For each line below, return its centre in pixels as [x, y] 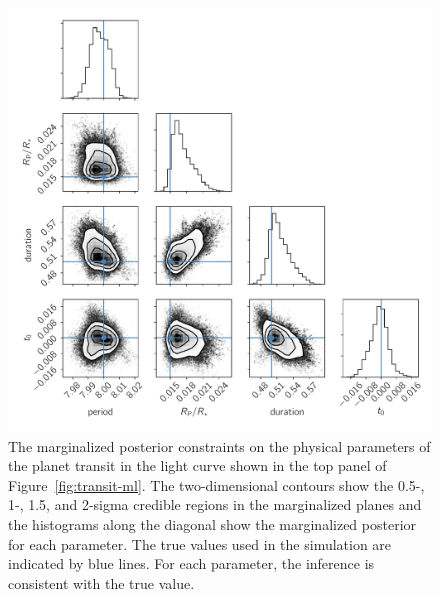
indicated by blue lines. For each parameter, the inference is [191, 563]
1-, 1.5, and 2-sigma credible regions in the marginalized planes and [215, 504]
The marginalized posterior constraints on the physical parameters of [219, 445]
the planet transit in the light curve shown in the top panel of [197, 465]
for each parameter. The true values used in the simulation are [200, 543]
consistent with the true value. [101, 582]
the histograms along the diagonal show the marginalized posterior [212, 523]
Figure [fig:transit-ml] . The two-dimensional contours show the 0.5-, [216, 484]
